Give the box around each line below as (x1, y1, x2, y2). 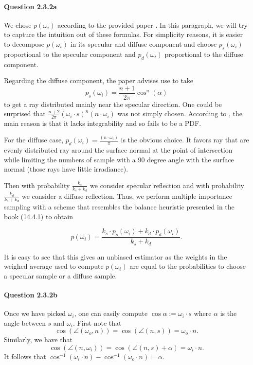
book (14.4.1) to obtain (4, 211, 73, 221)
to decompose (4, 38, 44, 49)
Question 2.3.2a (4, 1, 57, 11)
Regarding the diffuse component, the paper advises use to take (4, 75, 194, 86)
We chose (4, 19, 32, 30)
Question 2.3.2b (4, 290, 57, 300)
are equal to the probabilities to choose (129, 261, 246, 271)
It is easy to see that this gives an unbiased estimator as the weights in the (4, 251, 227, 261)
